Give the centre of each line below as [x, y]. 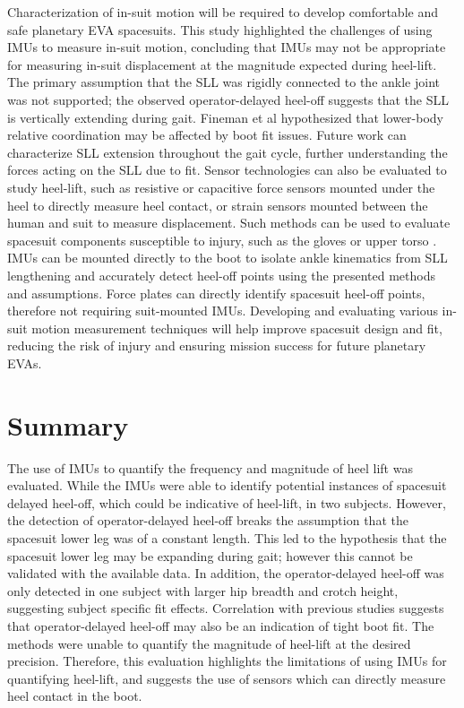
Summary [68, 424]
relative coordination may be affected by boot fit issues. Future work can [207, 135]
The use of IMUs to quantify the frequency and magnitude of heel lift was [210, 467]
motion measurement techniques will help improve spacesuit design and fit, [237, 328]
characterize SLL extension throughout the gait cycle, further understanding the [228, 152]
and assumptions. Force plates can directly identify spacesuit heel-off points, [216, 293]
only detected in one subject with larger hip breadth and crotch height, [203, 590]
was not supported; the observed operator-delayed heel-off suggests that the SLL [228, 99]
